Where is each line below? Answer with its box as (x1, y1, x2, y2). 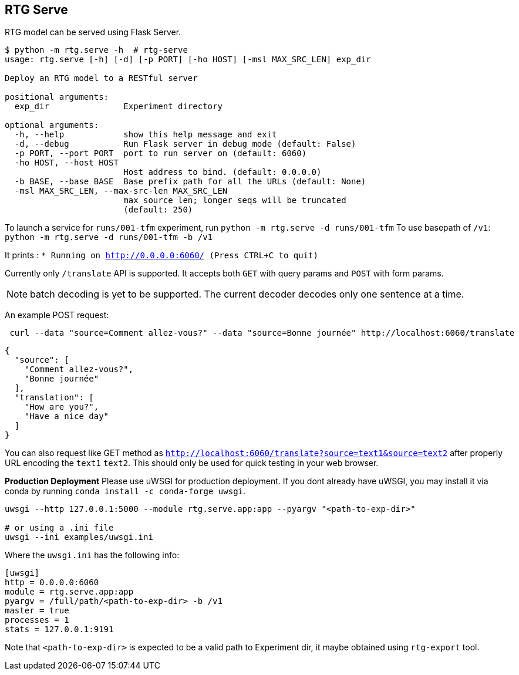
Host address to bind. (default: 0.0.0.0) (123, 167, 322, 177)
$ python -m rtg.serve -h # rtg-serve (5, 45, 188, 55)
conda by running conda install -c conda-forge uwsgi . (5, 486, 246, 497)
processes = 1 (5, 615, 69, 625)
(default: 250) (123, 205, 193, 215)
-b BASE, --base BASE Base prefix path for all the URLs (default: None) (14, 177, 366, 187)
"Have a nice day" (24, 411, 109, 421)
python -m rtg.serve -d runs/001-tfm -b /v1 (5, 232, 213, 242)
